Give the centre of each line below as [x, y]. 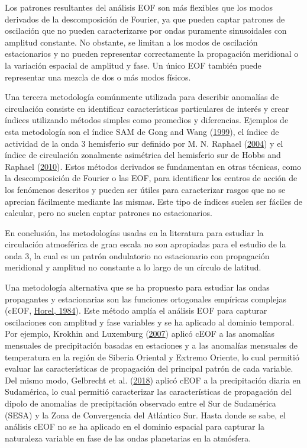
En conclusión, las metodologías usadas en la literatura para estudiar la [134, 232]
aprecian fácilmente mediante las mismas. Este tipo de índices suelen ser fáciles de [153, 201]
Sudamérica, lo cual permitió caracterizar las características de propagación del [148, 391]
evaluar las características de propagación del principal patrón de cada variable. [149, 368]
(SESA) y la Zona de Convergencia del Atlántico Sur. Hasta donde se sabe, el [145, 415]
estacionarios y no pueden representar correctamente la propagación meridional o [152, 54]
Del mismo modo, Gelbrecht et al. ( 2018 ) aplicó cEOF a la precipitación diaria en [153, 380]
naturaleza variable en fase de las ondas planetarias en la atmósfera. [128, 438]
